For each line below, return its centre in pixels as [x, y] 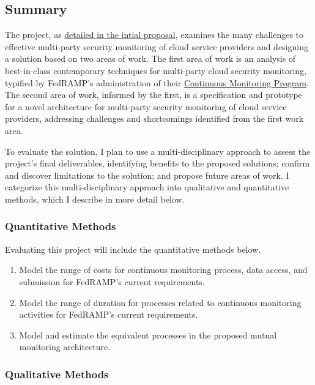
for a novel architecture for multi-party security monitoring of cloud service [146, 106]
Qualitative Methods [57, 374]
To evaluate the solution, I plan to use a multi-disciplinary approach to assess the [158, 151]
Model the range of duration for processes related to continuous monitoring [160, 302]
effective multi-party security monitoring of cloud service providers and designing [157, 46]
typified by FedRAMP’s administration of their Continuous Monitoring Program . [157, 82]
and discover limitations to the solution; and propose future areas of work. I [147, 175]
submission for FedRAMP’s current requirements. [112, 281]
